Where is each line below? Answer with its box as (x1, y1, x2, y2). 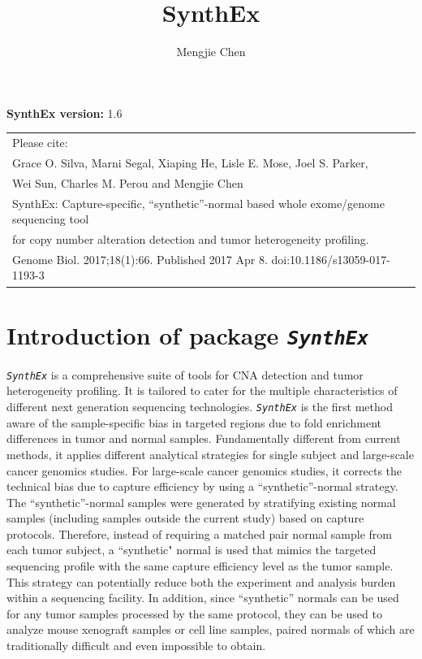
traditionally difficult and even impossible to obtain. (6, 637, 266, 654)
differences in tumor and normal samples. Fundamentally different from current (6, 430, 401, 447)
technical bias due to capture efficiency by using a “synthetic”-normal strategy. (6, 478, 398, 495)
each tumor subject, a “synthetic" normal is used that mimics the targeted (6, 541, 377, 558)
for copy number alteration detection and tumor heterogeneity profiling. (12, 231, 369, 248)
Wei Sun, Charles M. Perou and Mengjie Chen (12, 174, 243, 191)
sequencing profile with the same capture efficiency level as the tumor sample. (6, 557, 394, 574)
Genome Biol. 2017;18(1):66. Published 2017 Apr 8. (12, 250, 268, 267)
